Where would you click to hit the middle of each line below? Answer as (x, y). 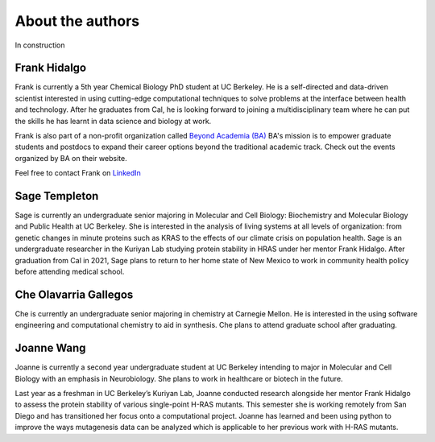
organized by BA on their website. (71, 158)
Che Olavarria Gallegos (74, 294)
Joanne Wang (50, 348)
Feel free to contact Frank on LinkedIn (78, 173)
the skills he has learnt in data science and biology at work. (113, 121)
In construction (40, 45)
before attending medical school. (70, 272)
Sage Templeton (57, 196)
